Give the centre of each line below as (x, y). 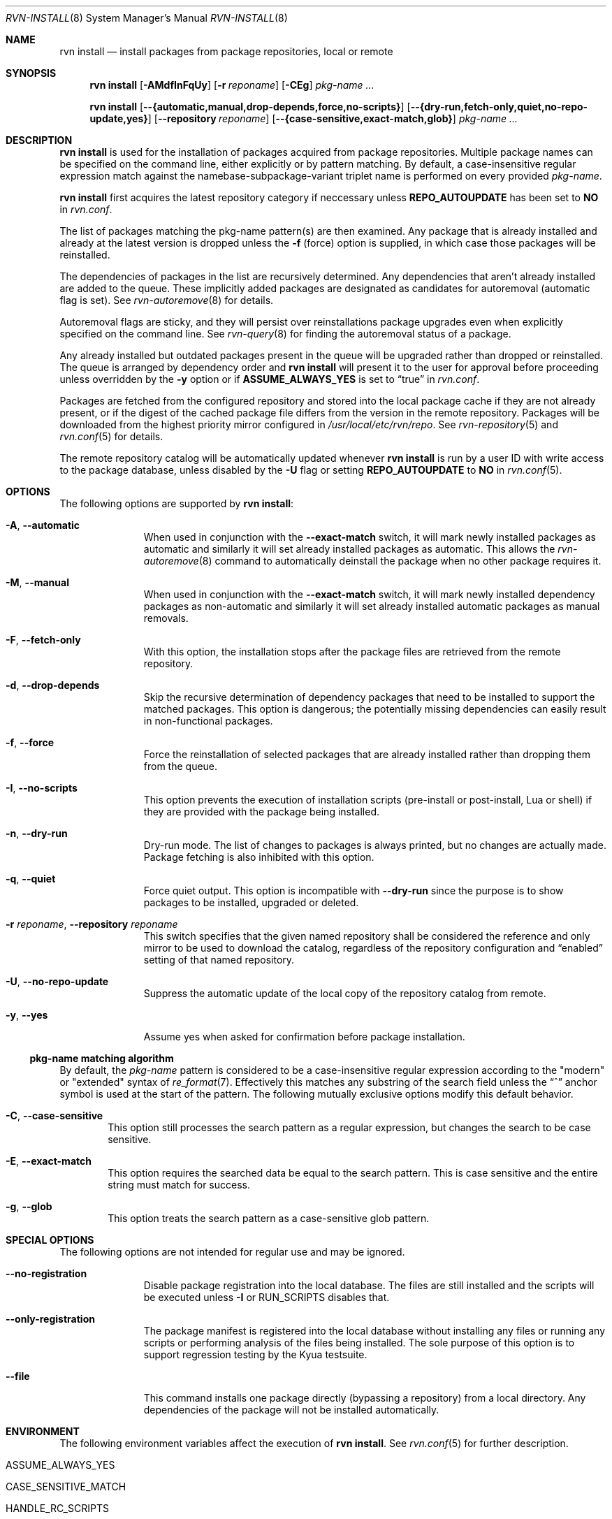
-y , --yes (27, 1015)
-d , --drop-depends (53, 685)
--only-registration (50, 1319)
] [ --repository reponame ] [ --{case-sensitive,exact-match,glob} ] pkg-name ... (333, 118)
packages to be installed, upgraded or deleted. (251, 902)
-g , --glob (29, 1206)
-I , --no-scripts (42, 788)
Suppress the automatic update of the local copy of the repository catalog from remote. (345, 993)
